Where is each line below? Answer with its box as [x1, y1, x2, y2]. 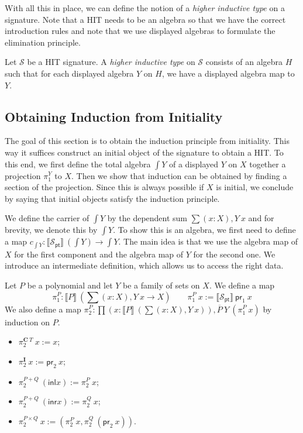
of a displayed [168, 157, 219, 170]
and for [248, 212, 274, 224]
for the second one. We [193, 248, 276, 260]
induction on [5, 315, 50, 328]
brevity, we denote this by [5, 224, 98, 236]
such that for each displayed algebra [5, 67, 134, 79]
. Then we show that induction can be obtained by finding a [71, 169, 287, 181]
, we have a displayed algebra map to [161, 67, 295, 79]
